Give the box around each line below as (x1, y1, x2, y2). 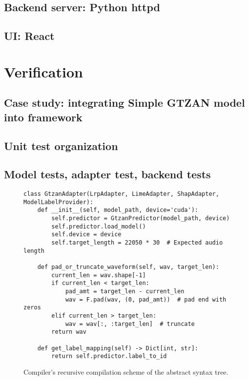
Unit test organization (4, 138, 118, 153)
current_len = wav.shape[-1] (51, 271, 146, 279)
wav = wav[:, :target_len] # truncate (65, 320, 195, 327)
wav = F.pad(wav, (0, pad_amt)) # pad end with (65, 296, 227, 303)
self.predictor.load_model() (51, 223, 146, 230)
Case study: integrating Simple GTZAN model (4, 95, 245, 110)
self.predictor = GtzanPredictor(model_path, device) (51, 215, 230, 222)
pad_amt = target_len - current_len (65, 287, 185, 295)
